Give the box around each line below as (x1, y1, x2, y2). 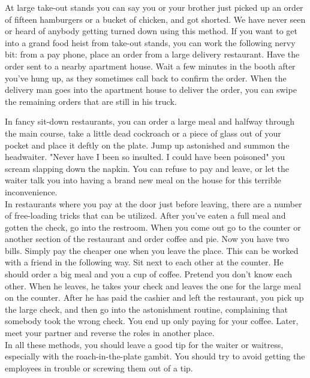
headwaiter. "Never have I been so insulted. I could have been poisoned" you (5, 150, 285, 163)
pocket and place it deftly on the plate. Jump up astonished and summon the (5, 138, 290, 151)
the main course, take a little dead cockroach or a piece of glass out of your (5, 126, 281, 139)
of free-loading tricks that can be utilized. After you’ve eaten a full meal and (5, 209, 286, 222)
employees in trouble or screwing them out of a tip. (5, 361, 193, 374)
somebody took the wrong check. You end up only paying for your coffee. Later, (5, 315, 299, 327)
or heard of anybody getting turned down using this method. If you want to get (5, 25, 297, 37)
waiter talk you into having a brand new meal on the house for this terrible (5, 174, 281, 186)
